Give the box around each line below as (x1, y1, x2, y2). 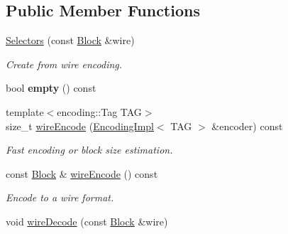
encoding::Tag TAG (57, 104, 142, 119)
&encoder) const (211, 118, 283, 133)
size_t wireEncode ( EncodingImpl (6, 118, 154, 133)
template (6, 104, 44, 119)
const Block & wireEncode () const (6, 166, 158, 181)
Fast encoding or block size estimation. (6, 142, 173, 157)
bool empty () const (6, 80, 96, 95)
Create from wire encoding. (6, 56, 123, 71)
